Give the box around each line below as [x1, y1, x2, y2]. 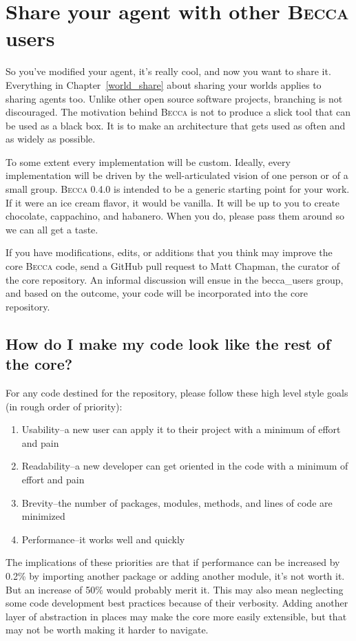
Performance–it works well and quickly [21, 532, 185, 546]
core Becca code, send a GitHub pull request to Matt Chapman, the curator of [6, 259, 340, 273]
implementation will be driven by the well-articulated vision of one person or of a [6, 168, 348, 182]
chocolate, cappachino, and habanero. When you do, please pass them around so [6, 209, 344, 223]
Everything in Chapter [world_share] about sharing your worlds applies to [6, 77, 322, 92]
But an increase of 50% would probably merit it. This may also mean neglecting [6, 582, 344, 596]
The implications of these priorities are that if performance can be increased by [6, 555, 340, 569]
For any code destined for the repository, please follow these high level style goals [6, 386, 348, 399]
